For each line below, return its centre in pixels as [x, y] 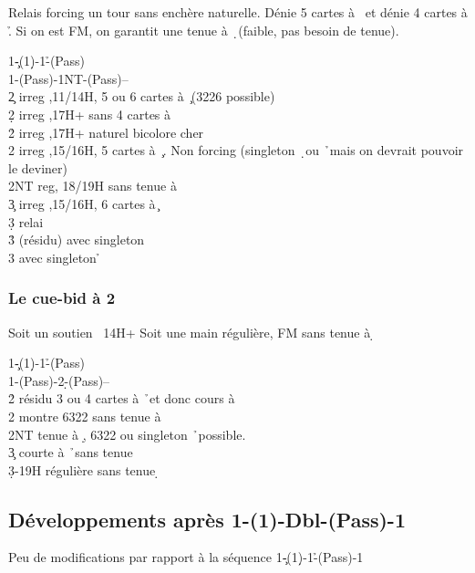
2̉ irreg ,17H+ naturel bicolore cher [106, 132]
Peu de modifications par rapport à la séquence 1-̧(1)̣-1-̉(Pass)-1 [186, 557]
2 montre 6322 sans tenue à [85, 416]
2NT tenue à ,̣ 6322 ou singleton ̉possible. [127, 434]
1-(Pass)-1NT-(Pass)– [68, 78]
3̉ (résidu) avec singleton [77, 240]
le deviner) [38, 167]
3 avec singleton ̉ [55, 257]
